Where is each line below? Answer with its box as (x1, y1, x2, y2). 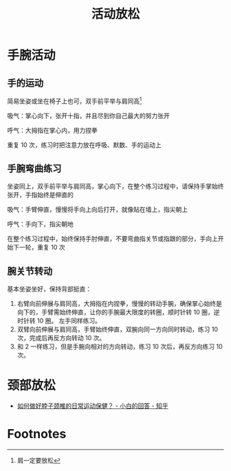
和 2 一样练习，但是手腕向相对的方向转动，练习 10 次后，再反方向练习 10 (16, 342, 223, 351)
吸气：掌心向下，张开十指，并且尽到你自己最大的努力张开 (7, 111, 170, 120)
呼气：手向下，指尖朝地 (7, 220, 74, 228)
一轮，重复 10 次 (19, 243, 65, 252)
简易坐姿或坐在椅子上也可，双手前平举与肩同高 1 (7, 96, 142, 105)
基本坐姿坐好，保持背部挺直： (7, 285, 91, 293)
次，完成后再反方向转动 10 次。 (16, 334, 106, 342)
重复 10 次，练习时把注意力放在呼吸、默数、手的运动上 (7, 140, 162, 149)
